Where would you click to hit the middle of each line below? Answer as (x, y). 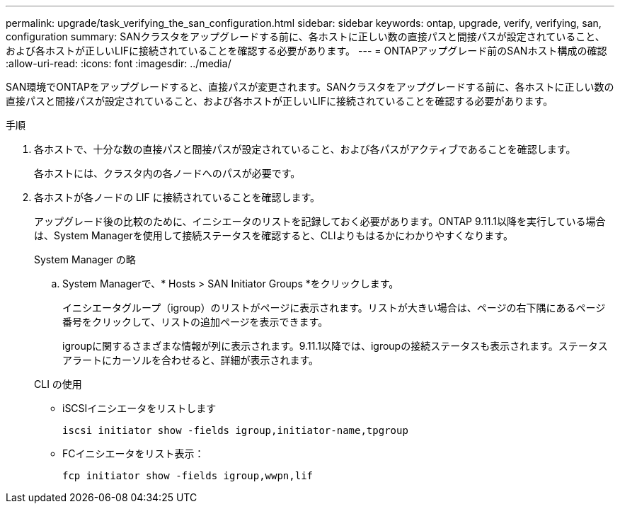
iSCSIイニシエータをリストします (139, 408)
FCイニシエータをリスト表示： (133, 453)
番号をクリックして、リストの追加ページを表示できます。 (195, 322)
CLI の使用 (58, 384)
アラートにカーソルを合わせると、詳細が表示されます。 (191, 360)
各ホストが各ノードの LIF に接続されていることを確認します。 (177, 197)
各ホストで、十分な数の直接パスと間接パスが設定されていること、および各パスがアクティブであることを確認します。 (305, 149)
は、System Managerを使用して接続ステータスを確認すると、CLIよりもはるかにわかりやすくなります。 (274, 235)
